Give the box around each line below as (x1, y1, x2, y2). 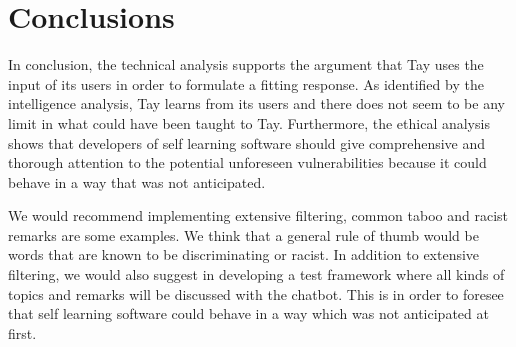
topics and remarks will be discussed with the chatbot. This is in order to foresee (8, 283, 504, 304)
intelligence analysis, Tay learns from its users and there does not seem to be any (8, 93, 505, 114)
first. (8, 322, 37, 343)
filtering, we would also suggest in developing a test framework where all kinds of (8, 264, 505, 285)
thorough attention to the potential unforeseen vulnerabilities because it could (8, 152, 487, 173)
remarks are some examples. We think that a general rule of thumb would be (8, 224, 479, 245)
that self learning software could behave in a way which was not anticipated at (8, 303, 489, 324)
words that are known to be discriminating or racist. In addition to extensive (8, 244, 480, 265)
